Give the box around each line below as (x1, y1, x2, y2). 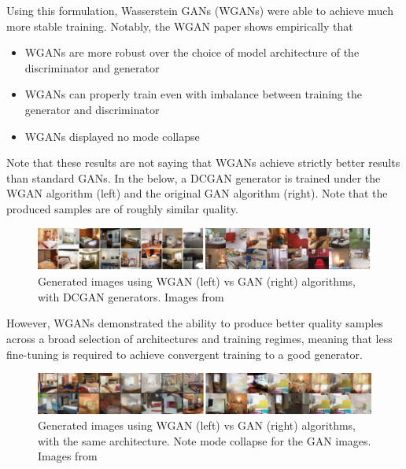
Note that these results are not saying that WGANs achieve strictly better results (6, 154, 400, 171)
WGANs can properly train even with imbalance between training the (24, 86, 362, 102)
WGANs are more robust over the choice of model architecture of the (24, 44, 360, 61)
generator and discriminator (24, 101, 160, 117)
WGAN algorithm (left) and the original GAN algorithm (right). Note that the (6, 185, 388, 201)
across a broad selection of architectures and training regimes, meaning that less (6, 331, 393, 347)
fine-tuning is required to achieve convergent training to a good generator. (6, 345, 363, 362)
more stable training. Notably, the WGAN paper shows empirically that (6, 17, 353, 34)
